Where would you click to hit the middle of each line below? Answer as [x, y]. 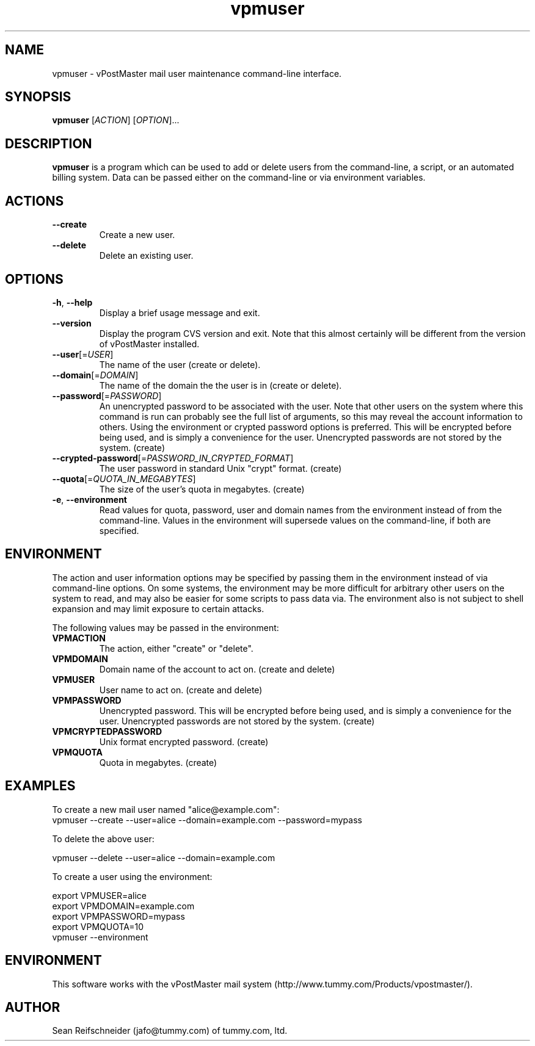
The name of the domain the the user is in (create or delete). [220, 385]
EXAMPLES [40, 786]
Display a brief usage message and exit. [180, 312]
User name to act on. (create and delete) [181, 690]
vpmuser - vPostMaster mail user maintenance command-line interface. [197, 73]
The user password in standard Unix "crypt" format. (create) [220, 468]
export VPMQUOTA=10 [98, 926]
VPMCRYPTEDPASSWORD [107, 731]
